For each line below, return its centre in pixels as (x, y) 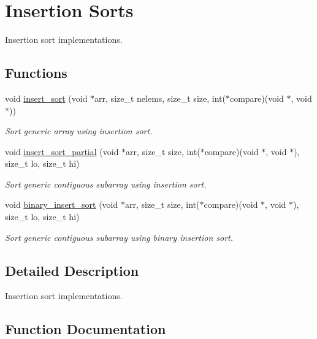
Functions (36, 73)
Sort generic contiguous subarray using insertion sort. (106, 184)
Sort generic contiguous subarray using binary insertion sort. (119, 237)
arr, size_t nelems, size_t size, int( (160, 98)
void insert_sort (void (46, 98)
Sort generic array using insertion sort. (79, 131)
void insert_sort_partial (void (62, 151)
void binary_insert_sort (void (62, 204)
